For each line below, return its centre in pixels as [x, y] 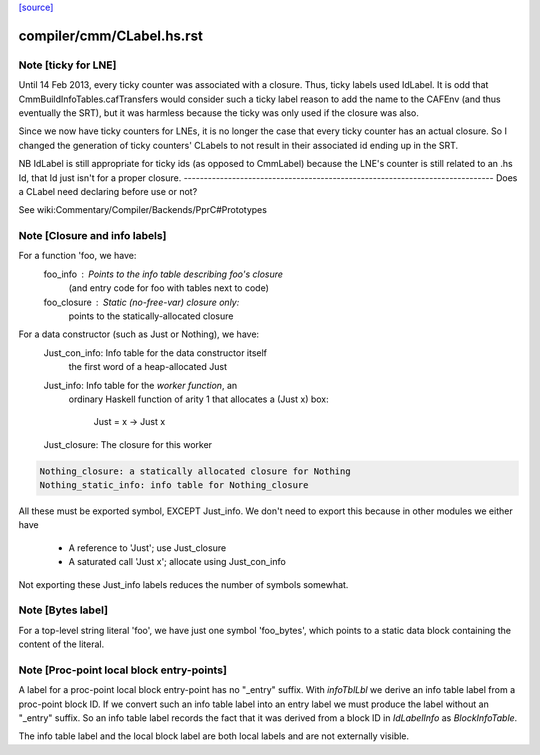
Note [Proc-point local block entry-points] [122, 670]
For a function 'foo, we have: [77, 256]
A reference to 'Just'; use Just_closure [147, 547]
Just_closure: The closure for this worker [128, 444]
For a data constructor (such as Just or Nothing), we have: [139, 334]
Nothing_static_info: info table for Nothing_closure [174, 485]
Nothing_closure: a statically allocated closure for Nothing [195, 471]
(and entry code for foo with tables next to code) [169, 288]
